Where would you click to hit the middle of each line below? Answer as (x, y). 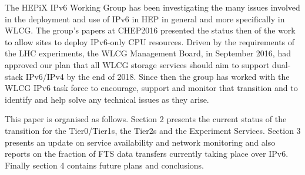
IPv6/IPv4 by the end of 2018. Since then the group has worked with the (157, 76)
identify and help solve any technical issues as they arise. (107, 99)
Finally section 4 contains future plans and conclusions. (104, 165)
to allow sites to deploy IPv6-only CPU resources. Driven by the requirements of (150, 41)
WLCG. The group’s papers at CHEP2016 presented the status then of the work (150, 30)
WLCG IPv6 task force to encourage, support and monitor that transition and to (151, 88)
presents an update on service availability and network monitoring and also (140, 142)
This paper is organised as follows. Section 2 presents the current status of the (146, 119)
